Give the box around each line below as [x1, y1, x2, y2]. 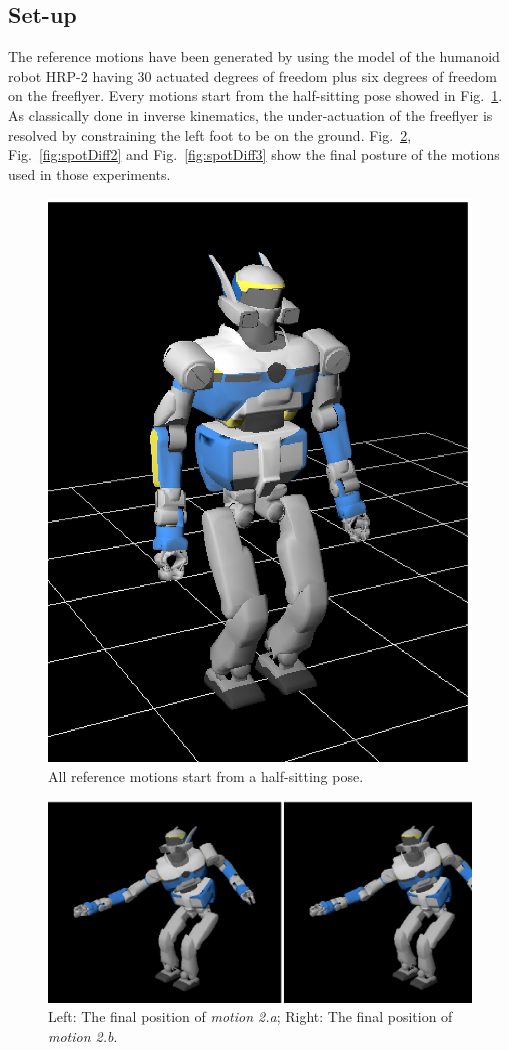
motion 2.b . [48, 1026, 118, 1047]
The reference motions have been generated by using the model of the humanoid [8, 46, 500, 67]
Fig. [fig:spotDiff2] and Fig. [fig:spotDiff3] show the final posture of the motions [8, 144, 500, 165]
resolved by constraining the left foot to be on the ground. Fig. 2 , [8, 124, 412, 145]
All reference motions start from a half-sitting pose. [48, 765, 364, 786]
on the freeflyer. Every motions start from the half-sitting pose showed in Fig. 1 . [8, 85, 503, 106]
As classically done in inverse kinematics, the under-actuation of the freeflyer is [8, 104, 493, 125]
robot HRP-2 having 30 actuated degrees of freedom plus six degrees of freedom [8, 65, 497, 86]
